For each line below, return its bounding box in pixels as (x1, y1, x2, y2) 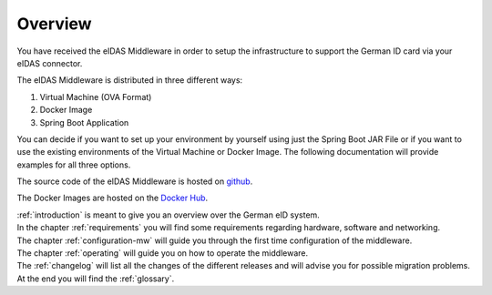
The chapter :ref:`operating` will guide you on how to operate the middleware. (16, 248, 309, 259)
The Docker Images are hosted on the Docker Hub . (16, 192, 209, 204)
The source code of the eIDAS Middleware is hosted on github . (16, 176, 253, 187)
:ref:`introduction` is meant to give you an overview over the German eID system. (16, 209, 321, 220)
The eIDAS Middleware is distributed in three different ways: (16, 75, 243, 86)
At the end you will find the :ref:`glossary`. (16, 273, 175, 284)
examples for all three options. (16, 159, 131, 170)
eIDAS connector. (16, 57, 83, 68)
